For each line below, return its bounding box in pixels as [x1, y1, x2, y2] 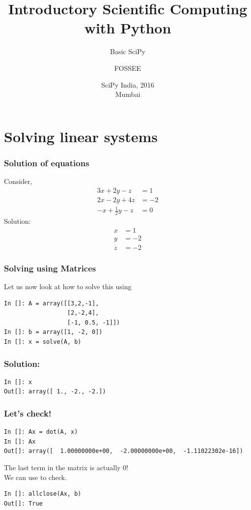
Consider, [4, 176, 32, 186]
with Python [84, 18, 171, 38]
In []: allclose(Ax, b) [4, 490, 82, 498]
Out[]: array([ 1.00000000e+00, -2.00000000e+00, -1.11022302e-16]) [4, 448, 243, 455]
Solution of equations [4, 156, 89, 169]
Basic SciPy [110, 46, 146, 57]
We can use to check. [4, 472, 67, 482]
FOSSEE [114, 62, 141, 73]
